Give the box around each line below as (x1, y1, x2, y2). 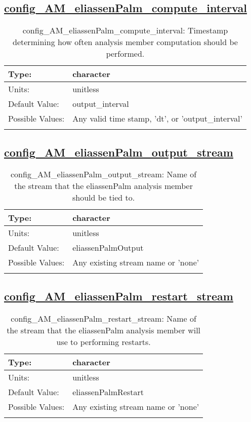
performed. (106, 48, 145, 60)
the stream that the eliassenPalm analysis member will (7, 324, 201, 336)
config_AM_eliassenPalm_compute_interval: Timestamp (22, 24, 228, 36)
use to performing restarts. (56, 335, 151, 348)
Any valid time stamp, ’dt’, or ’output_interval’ (72, 112, 242, 125)
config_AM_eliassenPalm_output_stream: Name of (11, 168, 197, 180)
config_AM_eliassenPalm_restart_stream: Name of (11, 312, 196, 324)
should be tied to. (72, 191, 135, 204)
